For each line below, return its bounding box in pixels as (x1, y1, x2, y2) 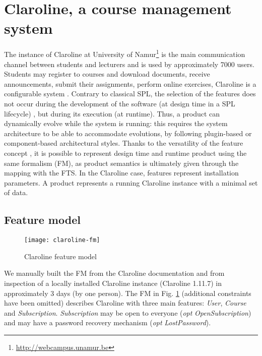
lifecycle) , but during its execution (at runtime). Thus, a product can (4, 108, 220, 118)
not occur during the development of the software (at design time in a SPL (4, 98, 235, 108)
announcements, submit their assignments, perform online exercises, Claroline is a (4, 78, 256, 89)
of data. (4, 187, 28, 198)
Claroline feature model (24, 251, 97, 261)
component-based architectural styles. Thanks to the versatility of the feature (4, 138, 243, 148)
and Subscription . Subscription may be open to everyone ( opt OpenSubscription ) (4, 307, 251, 318)
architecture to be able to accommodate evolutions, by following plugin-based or (4, 128, 252, 138)
